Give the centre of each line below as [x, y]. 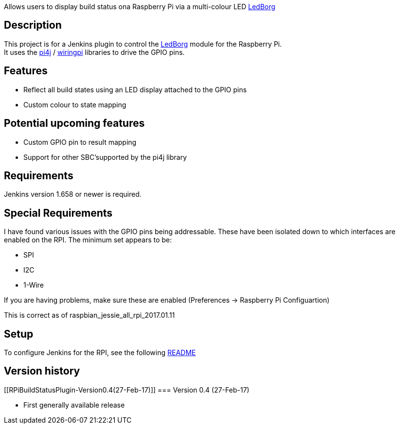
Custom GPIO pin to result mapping [80, 142]
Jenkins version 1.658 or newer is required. [73, 194]
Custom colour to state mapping [75, 104]
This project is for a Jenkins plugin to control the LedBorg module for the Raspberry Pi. [143, 44]
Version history [42, 371]
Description [33, 25]
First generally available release [74, 405]
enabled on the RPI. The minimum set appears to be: [88, 240]
